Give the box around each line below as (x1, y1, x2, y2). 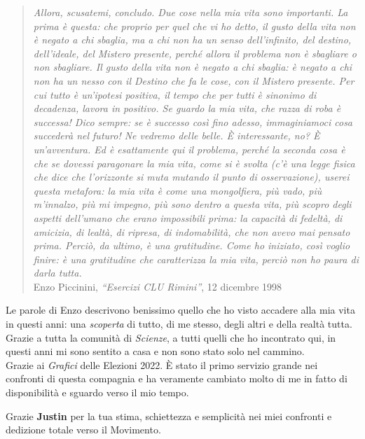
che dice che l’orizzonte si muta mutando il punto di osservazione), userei (33, 169, 350, 184)
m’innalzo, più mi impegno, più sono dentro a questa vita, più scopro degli (33, 197, 352, 211)
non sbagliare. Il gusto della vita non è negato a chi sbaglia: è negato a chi (33, 60, 352, 74)
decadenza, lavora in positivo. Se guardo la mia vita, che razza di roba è (33, 101, 341, 116)
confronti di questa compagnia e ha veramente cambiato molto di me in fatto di (6, 371, 347, 386)
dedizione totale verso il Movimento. (6, 422, 161, 437)
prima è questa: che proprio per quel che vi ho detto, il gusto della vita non (33, 18, 356, 33)
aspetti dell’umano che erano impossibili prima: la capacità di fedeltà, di (33, 210, 343, 225)
